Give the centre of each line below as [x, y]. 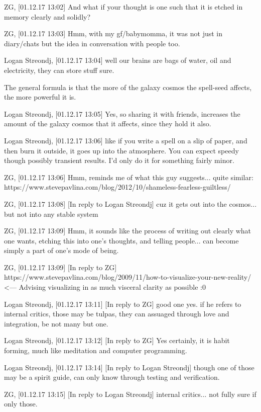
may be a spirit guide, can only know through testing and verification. [112, 377]
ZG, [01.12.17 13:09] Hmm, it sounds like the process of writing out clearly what [128, 231]
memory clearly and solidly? [47, 16]
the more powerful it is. [40, 97]
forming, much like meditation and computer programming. [96, 350]
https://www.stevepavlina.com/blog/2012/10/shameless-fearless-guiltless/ [117, 187]
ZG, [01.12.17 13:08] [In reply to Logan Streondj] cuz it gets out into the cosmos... [130, 203]
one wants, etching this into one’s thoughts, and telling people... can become [121, 240]
